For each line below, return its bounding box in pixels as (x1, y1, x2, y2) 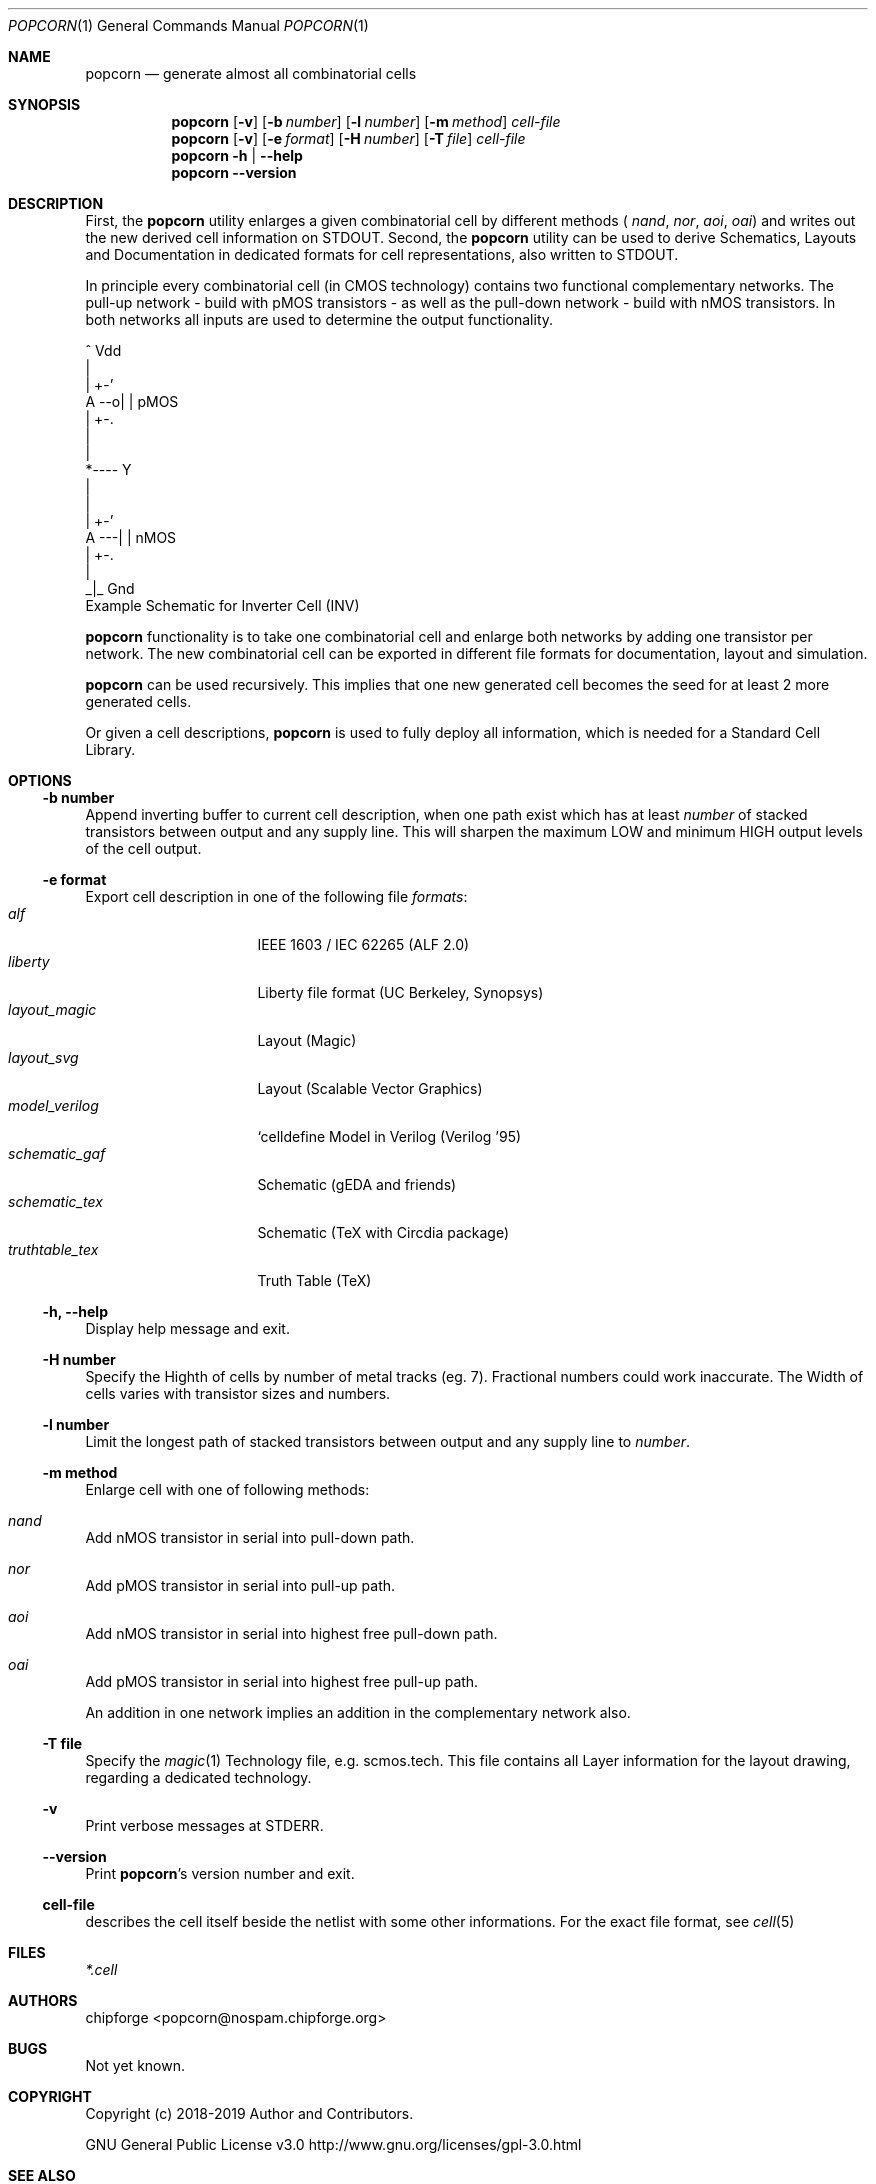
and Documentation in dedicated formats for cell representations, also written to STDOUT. (85, 246, 679, 263)
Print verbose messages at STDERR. (85, 1817, 324, 1834)
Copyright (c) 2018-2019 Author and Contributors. (85, 2105, 414, 2122)
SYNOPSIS (8, 96, 81, 113)
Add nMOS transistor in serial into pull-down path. (85, 1529, 415, 1546)
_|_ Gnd (85, 580, 135, 597)
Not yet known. (85, 2057, 185, 2074)
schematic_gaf (8, 1145, 106, 1162)
